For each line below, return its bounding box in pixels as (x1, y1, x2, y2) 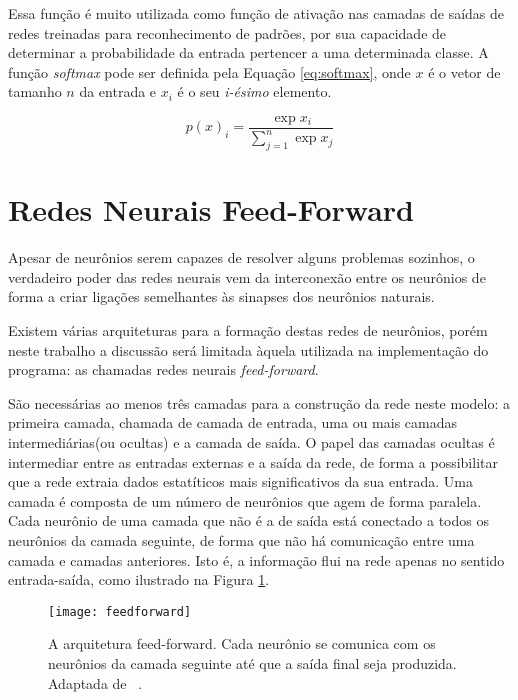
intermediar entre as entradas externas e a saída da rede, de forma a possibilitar (8, 451, 498, 472)
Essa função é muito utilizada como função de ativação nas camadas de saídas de (8, 3, 505, 23)
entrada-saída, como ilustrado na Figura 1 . (8, 569, 270, 590)
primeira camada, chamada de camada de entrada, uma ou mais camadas (8, 412, 458, 433)
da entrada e (79, 81, 157, 102)
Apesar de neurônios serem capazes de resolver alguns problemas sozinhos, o (8, 247, 475, 268)
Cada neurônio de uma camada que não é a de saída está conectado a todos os (8, 510, 489, 531)
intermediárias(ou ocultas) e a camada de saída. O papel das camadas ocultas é (8, 432, 495, 453)
